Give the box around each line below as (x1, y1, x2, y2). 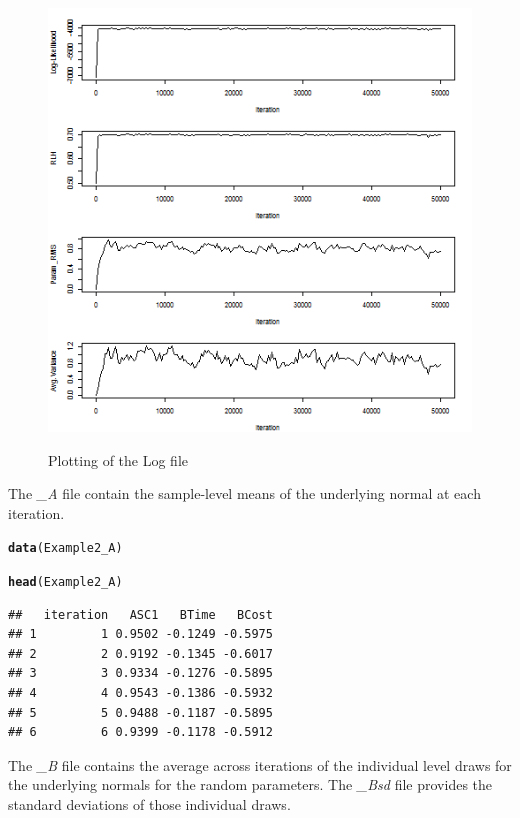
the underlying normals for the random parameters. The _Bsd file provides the (8, 774, 493, 795)
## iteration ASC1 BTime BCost (8, 607, 273, 622)
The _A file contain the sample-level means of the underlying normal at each (8, 483, 481, 504)
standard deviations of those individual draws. (8, 794, 291, 815)
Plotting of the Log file (48, 449, 189, 470)
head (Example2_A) (8, 575, 123, 590)
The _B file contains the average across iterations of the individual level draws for (8, 754, 512, 775)
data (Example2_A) (8, 541, 123, 556)
